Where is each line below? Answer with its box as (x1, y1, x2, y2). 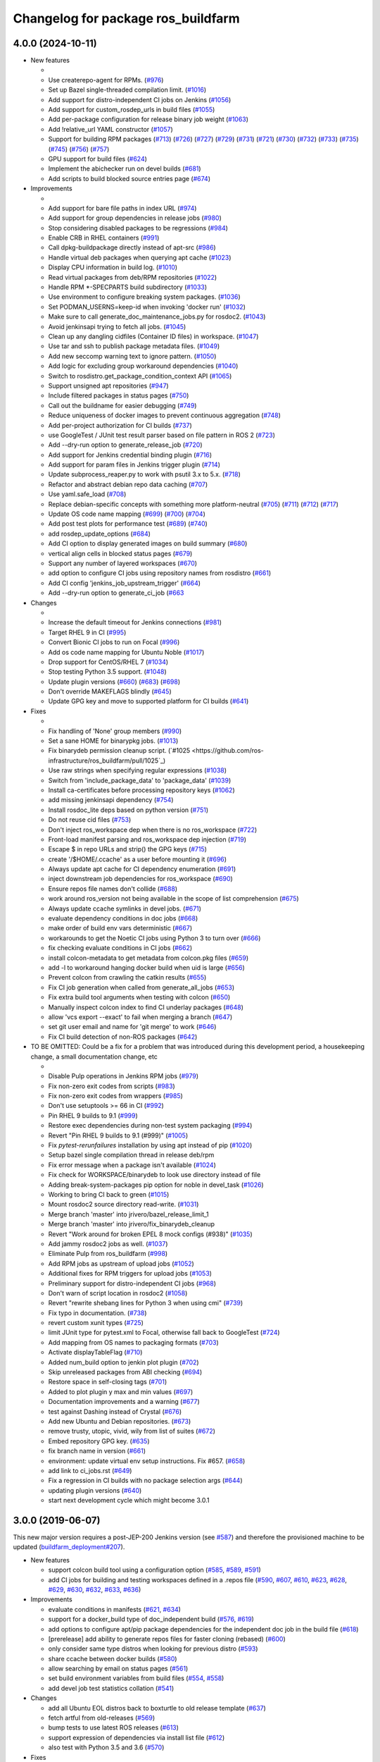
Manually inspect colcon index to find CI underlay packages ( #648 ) (48, 1003, 244, 1011)
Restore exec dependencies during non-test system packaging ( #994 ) (48, 1121, 253, 1130)
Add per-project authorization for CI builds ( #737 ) (48, 421, 193, 429)
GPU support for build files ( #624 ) (48, 154, 148, 163)
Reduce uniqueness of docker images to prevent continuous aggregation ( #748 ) (48, 411, 281, 419)
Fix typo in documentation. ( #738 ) (48, 1308, 147, 1317)
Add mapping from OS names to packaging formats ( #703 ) (48, 1338, 220, 1346)
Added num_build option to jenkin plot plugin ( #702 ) (48, 1357, 200, 1367)
